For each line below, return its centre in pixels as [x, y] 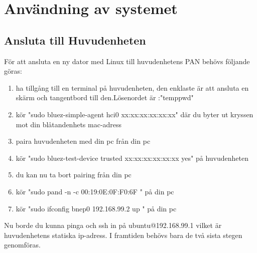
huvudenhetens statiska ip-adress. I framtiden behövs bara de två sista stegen [123, 235]
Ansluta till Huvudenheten [75, 40]
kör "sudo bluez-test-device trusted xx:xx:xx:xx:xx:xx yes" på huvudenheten [132, 158]
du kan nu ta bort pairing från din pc [74, 175]
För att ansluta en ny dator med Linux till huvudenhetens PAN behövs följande [127, 61]
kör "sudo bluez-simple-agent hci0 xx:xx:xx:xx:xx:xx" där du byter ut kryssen [135, 114]
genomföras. [22, 245]
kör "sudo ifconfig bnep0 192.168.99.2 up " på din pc [96, 208]
